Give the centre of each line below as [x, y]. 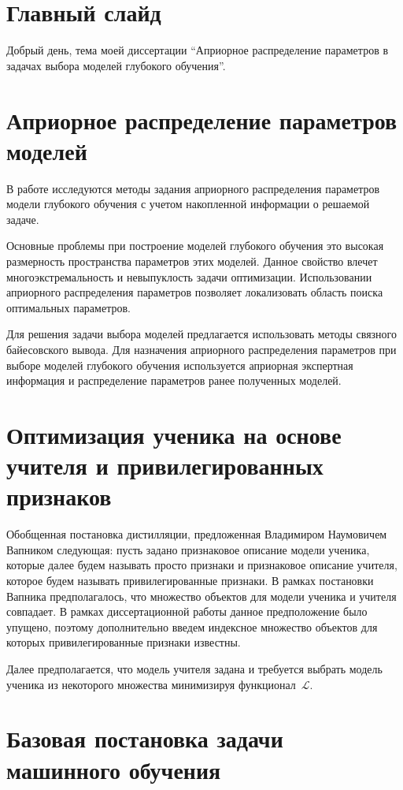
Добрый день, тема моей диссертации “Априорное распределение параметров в [198, 50]
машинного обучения [114, 769]
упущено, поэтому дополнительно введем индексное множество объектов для [192, 626]
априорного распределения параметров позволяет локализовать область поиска [195, 292]
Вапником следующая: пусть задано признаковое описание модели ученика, [188, 549]
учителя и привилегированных [165, 466]
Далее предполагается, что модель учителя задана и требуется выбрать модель [194, 669]
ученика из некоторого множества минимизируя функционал [151, 684]
